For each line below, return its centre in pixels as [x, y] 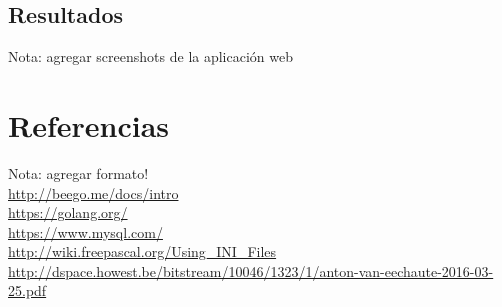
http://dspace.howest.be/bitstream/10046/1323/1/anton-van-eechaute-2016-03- [251, 270]
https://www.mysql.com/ [85, 231]
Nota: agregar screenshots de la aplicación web [150, 56]
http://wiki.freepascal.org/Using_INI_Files [142, 251]
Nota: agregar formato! [78, 172]
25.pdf [27, 290]
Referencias [89, 124]
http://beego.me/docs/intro [93, 192]
